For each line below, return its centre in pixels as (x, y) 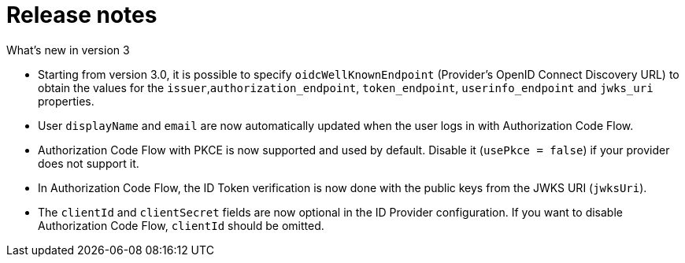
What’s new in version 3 (68, 50)
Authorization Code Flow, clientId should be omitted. (181, 225)
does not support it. (89, 163)
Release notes (82, 15)
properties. (66, 101)
